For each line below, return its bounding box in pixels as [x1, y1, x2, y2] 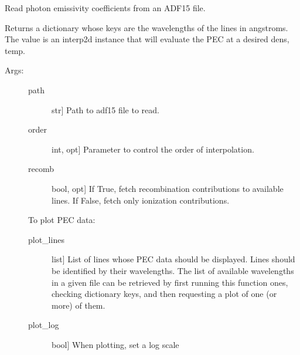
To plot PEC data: [28, 214, 96, 226]
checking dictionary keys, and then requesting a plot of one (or [52, 288, 277, 300]
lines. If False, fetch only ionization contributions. [52, 194, 230, 206]
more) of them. [52, 299, 105, 311]
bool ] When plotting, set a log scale [52, 338, 179, 350]
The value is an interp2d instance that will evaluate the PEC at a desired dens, [5, 33, 289, 45]
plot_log [28, 319, 59, 331]
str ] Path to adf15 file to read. [52, 103, 159, 116]
